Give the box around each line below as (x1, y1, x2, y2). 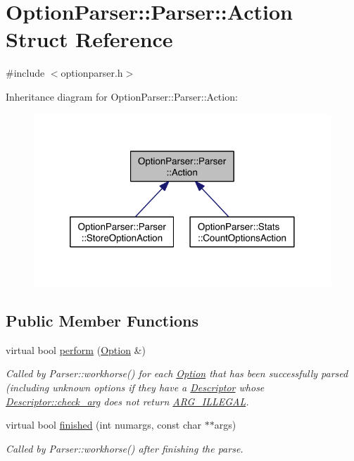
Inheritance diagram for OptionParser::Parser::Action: (6, 89, 238, 103)
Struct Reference (6, 25, 173, 53)
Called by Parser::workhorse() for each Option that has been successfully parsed (6, 366, 348, 381)
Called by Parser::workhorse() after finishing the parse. (6, 441, 244, 455)
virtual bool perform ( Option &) (6, 342, 146, 357)
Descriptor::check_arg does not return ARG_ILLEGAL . (6, 393, 249, 408)
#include (6, 65, 45, 80)
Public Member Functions (6, 310, 198, 331)
